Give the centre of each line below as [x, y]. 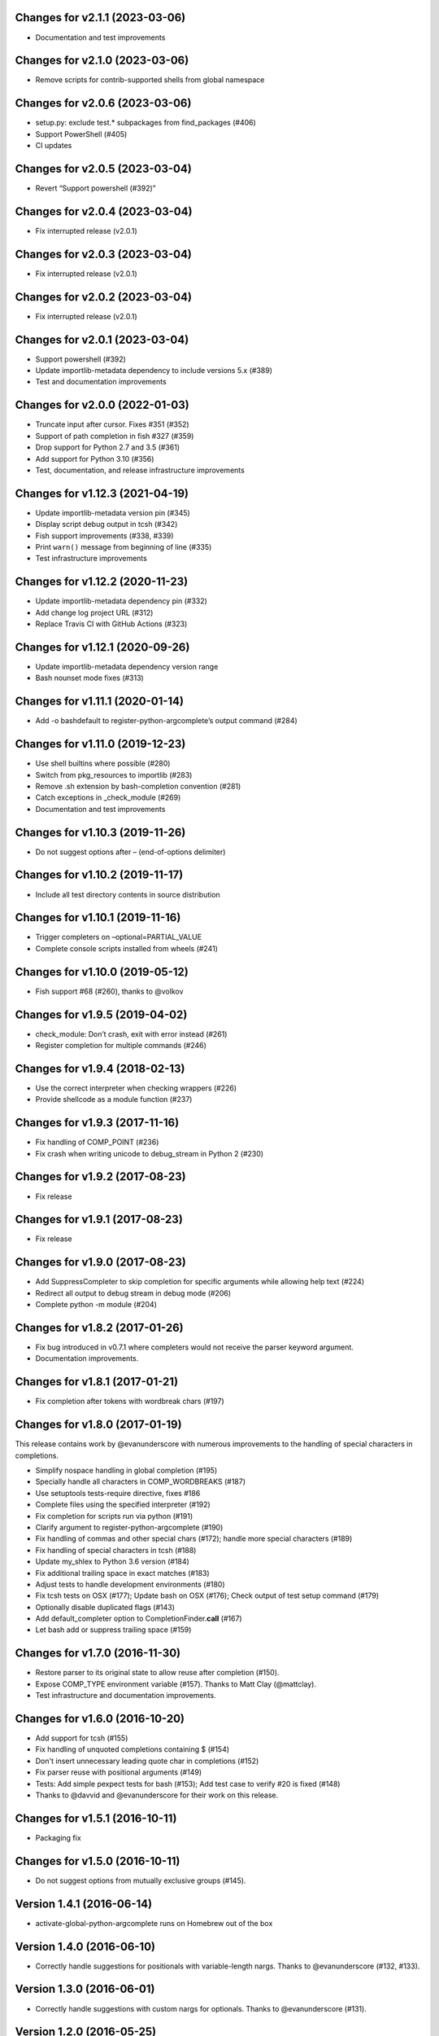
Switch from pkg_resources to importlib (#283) [114, 774]
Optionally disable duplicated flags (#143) [105, 1607]
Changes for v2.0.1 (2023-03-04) [102, 339]
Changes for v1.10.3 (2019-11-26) [100, 832]
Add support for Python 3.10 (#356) [95, 459]
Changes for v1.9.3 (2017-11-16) [97, 1123]
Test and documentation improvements [101, 382]
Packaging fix [58, 1837]
